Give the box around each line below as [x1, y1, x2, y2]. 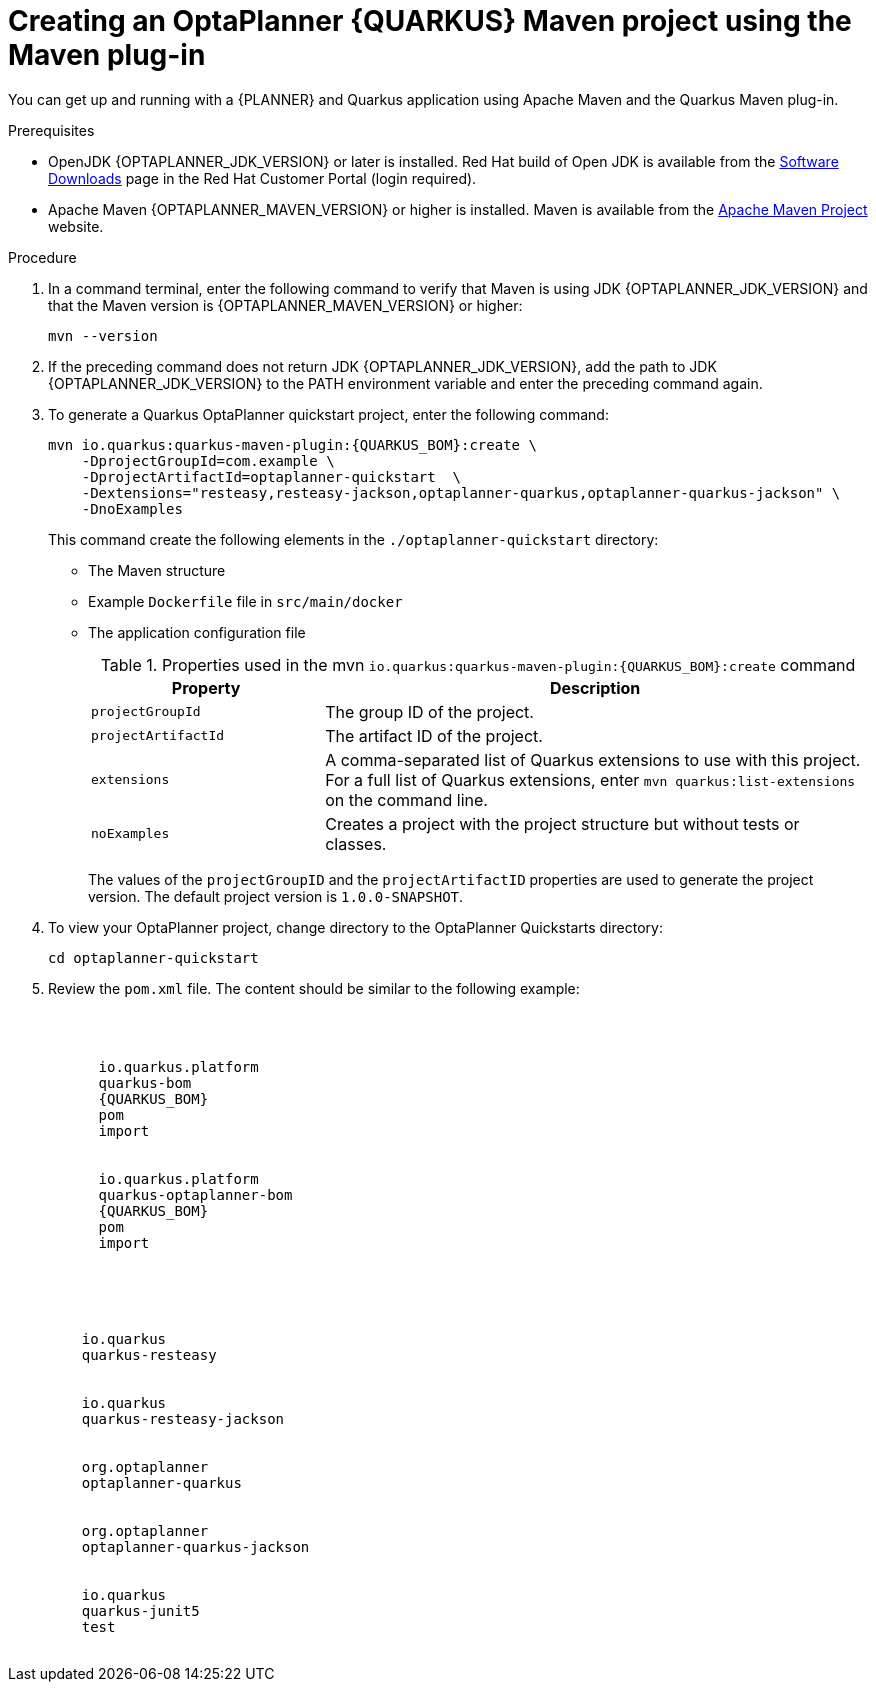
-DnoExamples [81, 500, 183, 517]
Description [549, 677, 641, 698]
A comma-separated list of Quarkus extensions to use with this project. [325, 749, 861, 770]
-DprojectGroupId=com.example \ [81, 452, 335, 469]
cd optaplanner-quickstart [48, 949, 259, 966]
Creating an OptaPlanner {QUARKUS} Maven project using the [8, 4, 852, 38]
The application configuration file [88, 623, 306, 641]
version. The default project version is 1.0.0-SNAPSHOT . [88, 887, 464, 905]
